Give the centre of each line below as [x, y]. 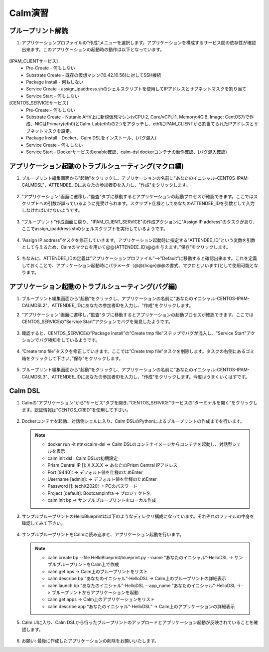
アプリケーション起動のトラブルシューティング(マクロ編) [97, 166]
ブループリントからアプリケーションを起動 [95, 593]
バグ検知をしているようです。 [69, 340]
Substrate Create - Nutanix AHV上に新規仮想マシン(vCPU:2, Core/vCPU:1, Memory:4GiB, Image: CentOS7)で [138, 117]
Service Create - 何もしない [55, 145]
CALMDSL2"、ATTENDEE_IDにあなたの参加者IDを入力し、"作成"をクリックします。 [108, 306]
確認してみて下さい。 [44, 523]
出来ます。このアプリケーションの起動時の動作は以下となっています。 [93, 49]
